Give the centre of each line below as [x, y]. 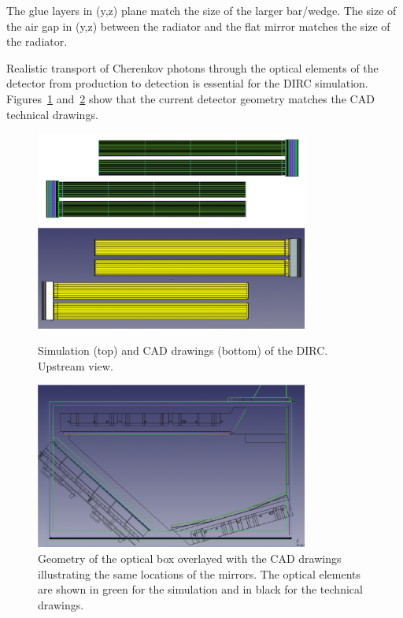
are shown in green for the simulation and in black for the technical [200, 589]
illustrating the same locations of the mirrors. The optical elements [200, 573]
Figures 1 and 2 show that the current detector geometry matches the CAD [190, 98]
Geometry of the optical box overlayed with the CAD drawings [190, 558]
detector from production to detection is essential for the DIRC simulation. [187, 83]
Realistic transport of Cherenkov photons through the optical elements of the [192, 67]
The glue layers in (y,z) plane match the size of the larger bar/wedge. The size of [201, 10]
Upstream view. [76, 365]
